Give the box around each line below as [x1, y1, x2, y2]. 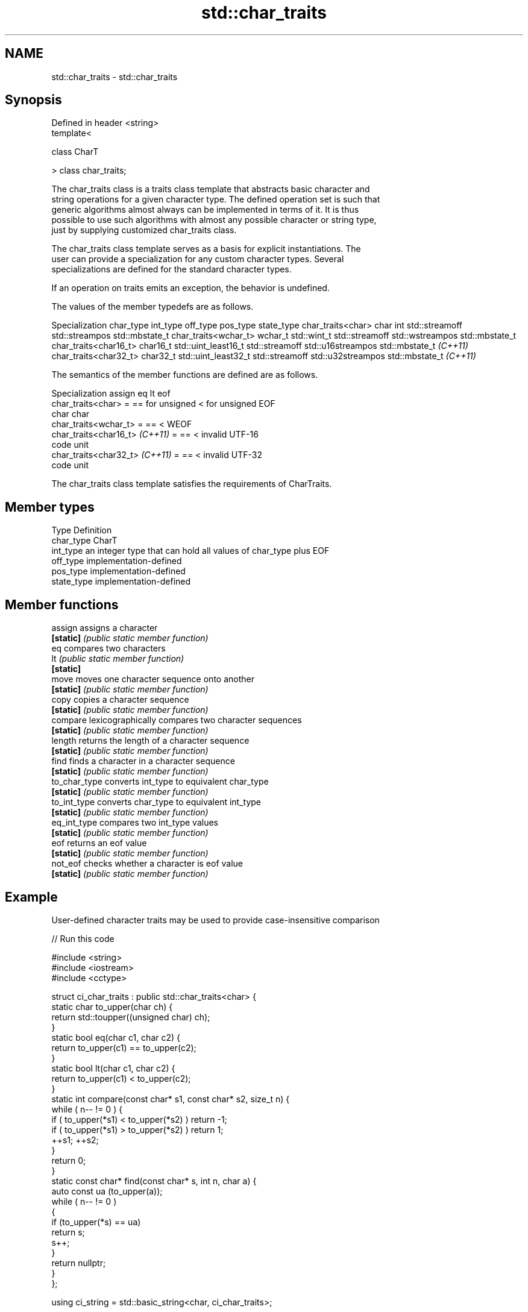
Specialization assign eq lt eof [51, 388, 171, 399]
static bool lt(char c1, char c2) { [51, 1062, 175, 1073]
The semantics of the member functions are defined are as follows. [51, 369, 318, 380]
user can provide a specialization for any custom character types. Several [51, 254, 344, 265]
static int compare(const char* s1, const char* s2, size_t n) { [51, 1093, 290, 1104]
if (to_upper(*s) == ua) [51, 1216, 141, 1227]
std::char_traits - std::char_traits [51, 71, 178, 82]
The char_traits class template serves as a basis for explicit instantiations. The [51, 243, 361, 254]
